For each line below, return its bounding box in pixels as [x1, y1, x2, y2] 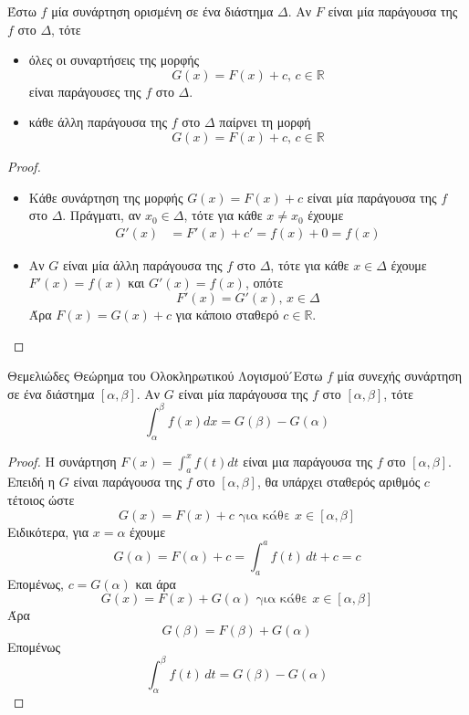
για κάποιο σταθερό [175, 304, 279, 323]
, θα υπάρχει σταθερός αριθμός [256, 472, 421, 491]
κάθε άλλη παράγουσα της [28, 112, 167, 131]
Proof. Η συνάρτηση [7, 451, 117, 470]
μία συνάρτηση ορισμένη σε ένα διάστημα [51, 2, 274, 20]
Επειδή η [7, 472, 56, 491]
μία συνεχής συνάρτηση [337, 366, 463, 385]
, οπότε [245, 273, 284, 292]
